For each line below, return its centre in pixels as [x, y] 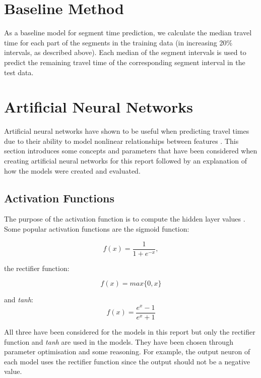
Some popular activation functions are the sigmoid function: [97, 228]
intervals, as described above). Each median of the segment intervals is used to [125, 52]
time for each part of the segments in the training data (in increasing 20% [118, 42]
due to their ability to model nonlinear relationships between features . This [121, 141]
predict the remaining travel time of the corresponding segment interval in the [125, 62]
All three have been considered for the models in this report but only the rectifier [130, 331]
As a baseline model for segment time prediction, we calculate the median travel [128, 33]
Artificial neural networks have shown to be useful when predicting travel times [127, 131]
